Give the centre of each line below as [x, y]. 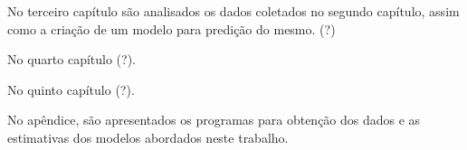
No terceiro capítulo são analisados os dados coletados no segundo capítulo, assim [233, 11]
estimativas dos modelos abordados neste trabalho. [148, 137]
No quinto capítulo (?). [71, 89]
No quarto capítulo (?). [72, 59]
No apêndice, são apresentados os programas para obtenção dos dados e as [214, 120]
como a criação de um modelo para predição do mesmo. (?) [172, 28]
